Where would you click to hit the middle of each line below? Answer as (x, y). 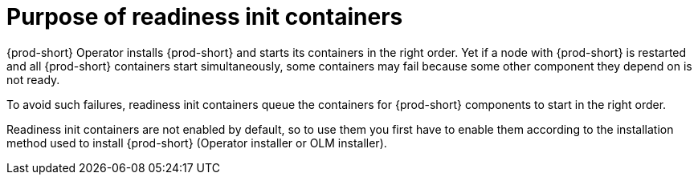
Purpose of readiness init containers (205, 17)
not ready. (33, 79)
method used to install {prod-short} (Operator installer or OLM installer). (197, 143)
